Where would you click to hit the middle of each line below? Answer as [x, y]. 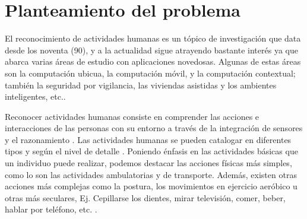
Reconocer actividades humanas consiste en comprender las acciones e [132, 116]
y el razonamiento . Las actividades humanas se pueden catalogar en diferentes [148, 139]
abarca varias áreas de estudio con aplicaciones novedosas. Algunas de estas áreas [153, 61]
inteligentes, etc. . [35, 96]
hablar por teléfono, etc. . [51, 209]
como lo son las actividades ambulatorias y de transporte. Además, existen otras [151, 174]
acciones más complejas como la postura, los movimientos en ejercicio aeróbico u [151, 186]
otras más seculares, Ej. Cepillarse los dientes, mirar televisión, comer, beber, [145, 197]
